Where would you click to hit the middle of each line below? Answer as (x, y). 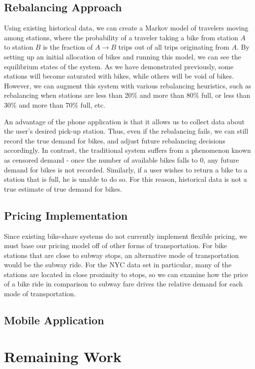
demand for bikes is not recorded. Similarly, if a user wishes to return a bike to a (126, 169)
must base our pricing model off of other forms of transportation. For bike (116, 245)
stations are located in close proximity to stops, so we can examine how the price (126, 274)
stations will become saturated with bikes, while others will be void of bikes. (119, 76)
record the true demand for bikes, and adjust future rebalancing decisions (115, 140)
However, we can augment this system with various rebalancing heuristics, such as (128, 85)
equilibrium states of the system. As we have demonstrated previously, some (119, 66)
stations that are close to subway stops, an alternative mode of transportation (122, 255)
